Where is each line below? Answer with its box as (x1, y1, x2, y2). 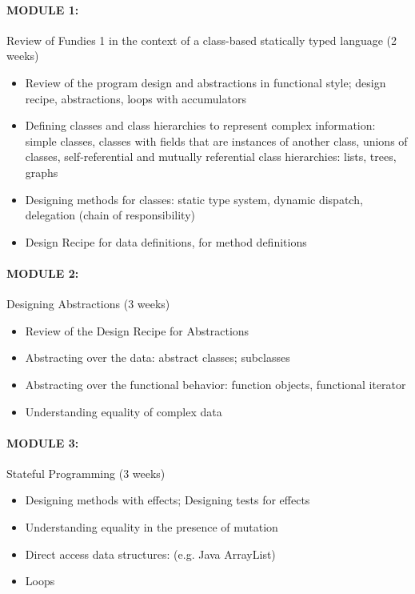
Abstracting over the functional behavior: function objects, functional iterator (25, 375, 406, 392)
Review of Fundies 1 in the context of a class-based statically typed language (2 (6, 31, 397, 48)
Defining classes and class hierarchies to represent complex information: (25, 117, 376, 134)
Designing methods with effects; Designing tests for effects (25, 492, 310, 508)
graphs (25, 163, 58, 180)
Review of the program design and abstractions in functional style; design (25, 74, 386, 90)
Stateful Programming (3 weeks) (6, 464, 166, 481)
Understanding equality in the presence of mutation (25, 519, 278, 536)
